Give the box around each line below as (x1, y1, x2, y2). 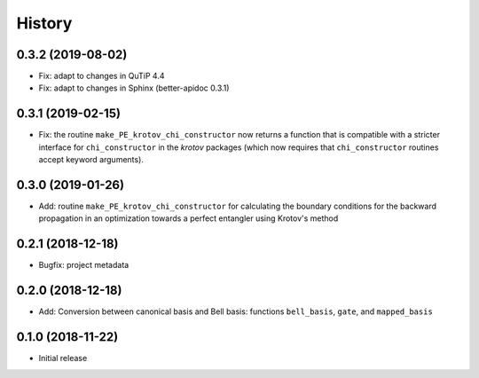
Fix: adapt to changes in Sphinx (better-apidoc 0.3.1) (38, 83, 230, 93)
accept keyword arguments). (38, 154, 144, 165)
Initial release (38, 353, 88, 364)
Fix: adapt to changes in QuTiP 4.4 (38, 71, 165, 82)
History (16, 13, 73, 33)
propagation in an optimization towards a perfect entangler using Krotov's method (38, 213, 339, 224)
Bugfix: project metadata (38, 260, 130, 271)
